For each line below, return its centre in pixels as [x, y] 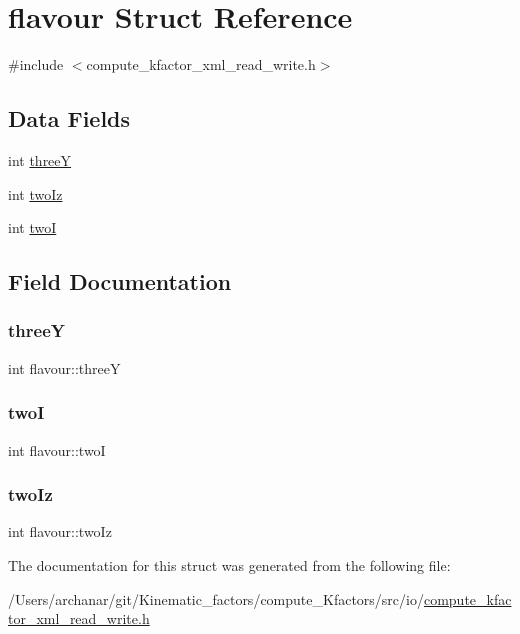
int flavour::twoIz [60, 531]
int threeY [40, 159]
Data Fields [69, 118]
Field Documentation [120, 281]
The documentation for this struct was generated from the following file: [229, 564]
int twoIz [35, 193]
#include [36, 64]
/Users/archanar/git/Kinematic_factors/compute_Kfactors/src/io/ [216, 598]
